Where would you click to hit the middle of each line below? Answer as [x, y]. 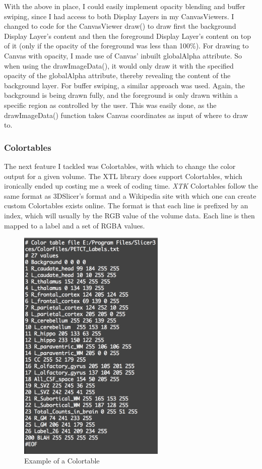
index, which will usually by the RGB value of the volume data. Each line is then [129, 215]
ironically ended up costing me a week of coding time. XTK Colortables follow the [131, 186]
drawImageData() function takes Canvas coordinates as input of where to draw [126, 115]
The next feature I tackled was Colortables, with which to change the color [120, 166]
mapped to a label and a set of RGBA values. [75, 225]
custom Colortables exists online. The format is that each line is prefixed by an [126, 206]
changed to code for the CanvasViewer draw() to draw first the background [120, 26]
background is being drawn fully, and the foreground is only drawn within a [121, 95]
